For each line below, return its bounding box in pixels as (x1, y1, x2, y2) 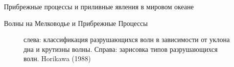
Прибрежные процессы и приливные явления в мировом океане (4, 1, 194, 11)
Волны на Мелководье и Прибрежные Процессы (4, 18, 148, 28)
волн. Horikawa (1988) (23, 53, 91, 64)
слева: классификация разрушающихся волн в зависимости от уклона (23, 34, 230, 45)
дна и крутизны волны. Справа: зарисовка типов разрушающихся (23, 44, 218, 54)
